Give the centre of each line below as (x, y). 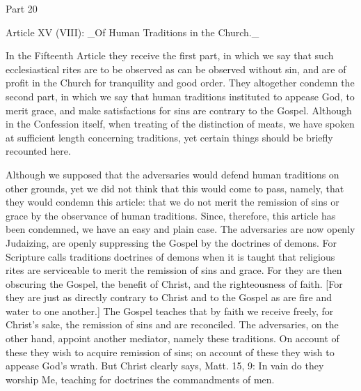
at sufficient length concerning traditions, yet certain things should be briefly (169, 137)
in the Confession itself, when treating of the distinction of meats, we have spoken (180, 124)
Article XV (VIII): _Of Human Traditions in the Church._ (133, 32)
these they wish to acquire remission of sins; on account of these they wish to (170, 352)
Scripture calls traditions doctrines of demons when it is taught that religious (170, 256)
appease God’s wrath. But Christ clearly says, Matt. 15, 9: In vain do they (165, 366)
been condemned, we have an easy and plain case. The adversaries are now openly (180, 229)
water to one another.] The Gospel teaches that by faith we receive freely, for (170, 310)
